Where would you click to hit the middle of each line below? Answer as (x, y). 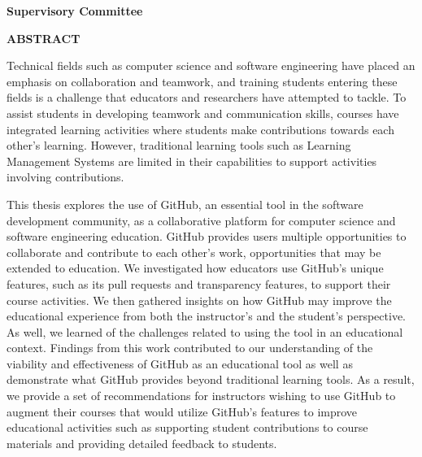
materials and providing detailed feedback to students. (142, 443)
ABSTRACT (44, 38)
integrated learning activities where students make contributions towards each (200, 129)
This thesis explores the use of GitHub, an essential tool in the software (185, 204)
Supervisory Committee (75, 11)
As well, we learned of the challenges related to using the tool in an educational (205, 331)
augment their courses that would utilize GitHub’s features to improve (182, 411)
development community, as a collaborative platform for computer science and (201, 220)
